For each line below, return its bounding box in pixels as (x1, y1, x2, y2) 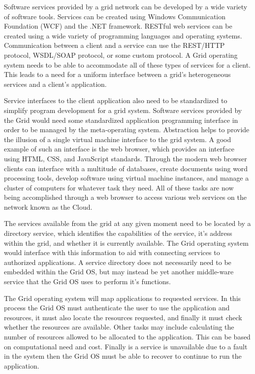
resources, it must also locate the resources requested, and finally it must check (4, 312, 242, 322)
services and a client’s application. (4, 78, 107, 89)
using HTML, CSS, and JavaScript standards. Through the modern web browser (4, 153, 247, 163)
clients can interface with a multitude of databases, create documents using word (4, 163, 248, 173)
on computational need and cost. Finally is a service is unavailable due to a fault (4, 341, 248, 351)
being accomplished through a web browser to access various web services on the (4, 192, 247, 202)
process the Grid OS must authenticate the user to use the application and (4, 302, 230, 313)
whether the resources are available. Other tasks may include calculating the (4, 322, 234, 332)
